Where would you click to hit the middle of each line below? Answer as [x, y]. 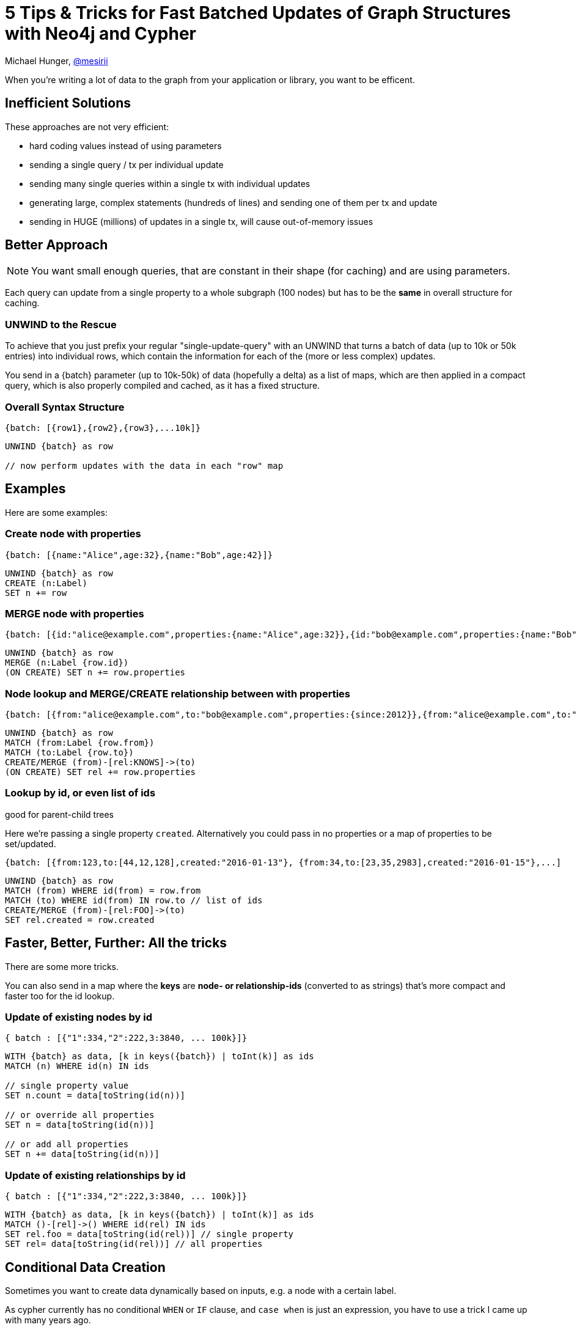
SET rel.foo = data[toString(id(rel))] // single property [149, 1234]
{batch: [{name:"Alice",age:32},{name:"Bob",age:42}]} [139, 555]
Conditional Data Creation [85, 1267]
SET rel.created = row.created [80, 920]
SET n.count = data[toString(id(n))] [95, 1096]
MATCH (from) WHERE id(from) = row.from [103, 890]
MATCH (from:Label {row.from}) [80, 743]
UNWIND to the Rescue [61, 324]
